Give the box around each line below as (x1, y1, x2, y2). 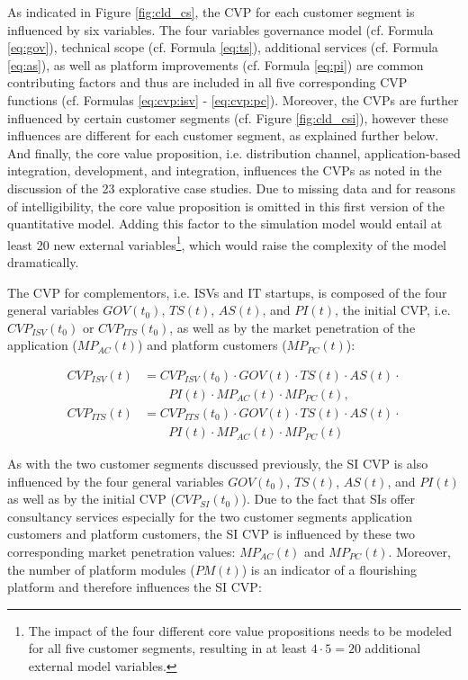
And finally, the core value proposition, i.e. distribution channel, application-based (7, 143, 461, 162)
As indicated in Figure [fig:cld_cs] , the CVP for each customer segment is (7, 3, 415, 21)
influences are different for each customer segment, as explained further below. (7, 126, 439, 145)
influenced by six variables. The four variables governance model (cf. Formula (7, 20, 434, 39)
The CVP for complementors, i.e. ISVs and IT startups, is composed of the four (7, 282, 447, 301)
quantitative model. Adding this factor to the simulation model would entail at (7, 214, 443, 233)
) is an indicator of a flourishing (241, 559, 418, 578)
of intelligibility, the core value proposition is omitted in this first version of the (7, 196, 445, 215)
